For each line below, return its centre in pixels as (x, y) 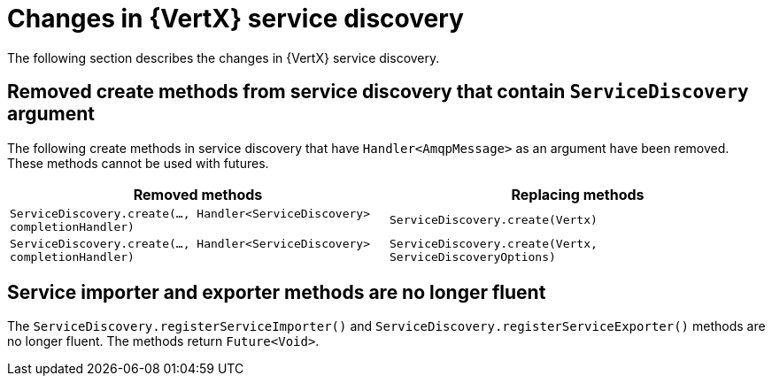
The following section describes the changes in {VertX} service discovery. (224, 57)
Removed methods (198, 194)
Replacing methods (578, 194)
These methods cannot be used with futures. (138, 163)
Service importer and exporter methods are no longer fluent (277, 293)
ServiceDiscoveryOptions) (473, 257)
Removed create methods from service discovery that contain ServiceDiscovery (378, 92)
